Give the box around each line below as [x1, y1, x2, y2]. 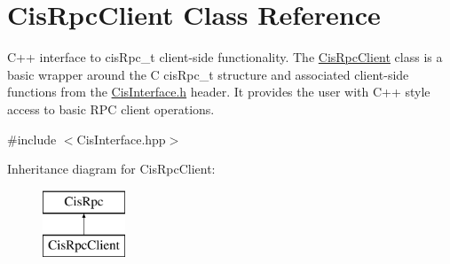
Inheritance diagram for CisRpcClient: [7, 159, 216, 178]
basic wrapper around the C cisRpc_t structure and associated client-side [7, 65, 409, 83]
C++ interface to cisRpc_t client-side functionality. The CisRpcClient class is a [7, 48, 443, 66]
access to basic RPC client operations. [7, 99, 215, 118]
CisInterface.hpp [76, 129, 166, 148]
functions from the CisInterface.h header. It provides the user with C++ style [7, 82, 430, 101]
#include [7, 129, 57, 148]
